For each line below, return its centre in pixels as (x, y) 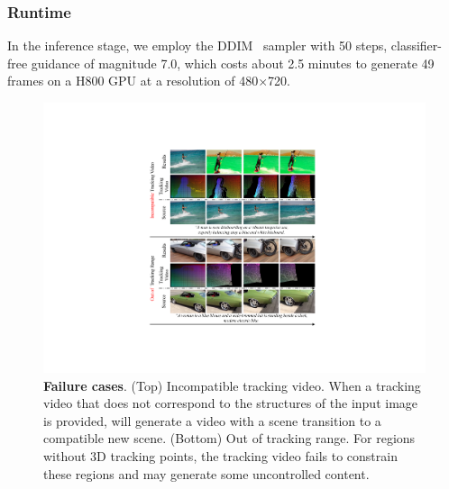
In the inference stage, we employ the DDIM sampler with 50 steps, (197, 45)
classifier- (416, 45)
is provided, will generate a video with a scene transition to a (212, 420)
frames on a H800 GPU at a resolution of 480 (133, 81)
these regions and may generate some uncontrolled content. (206, 473)
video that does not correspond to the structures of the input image (231, 403)
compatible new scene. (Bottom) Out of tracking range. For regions (229, 438)
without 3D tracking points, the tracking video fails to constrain (220, 456)
